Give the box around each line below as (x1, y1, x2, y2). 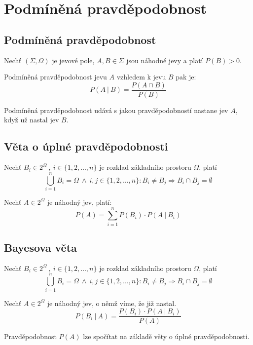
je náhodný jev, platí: (47, 196, 112, 207)
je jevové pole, (52, 55, 95, 65)
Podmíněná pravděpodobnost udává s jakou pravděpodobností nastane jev (4, 105, 228, 115)
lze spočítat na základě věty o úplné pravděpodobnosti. (83, 331, 250, 342)
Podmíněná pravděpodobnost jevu (4, 72, 107, 82)
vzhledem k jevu (116, 72, 166, 82)
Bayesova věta (4, 240, 77, 255)
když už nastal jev (4, 115, 59, 125)
